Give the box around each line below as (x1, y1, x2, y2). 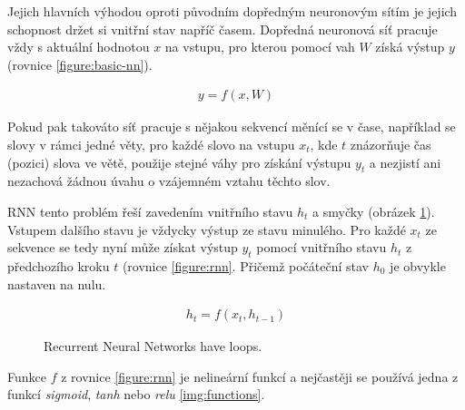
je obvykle (390, 256, 446, 275)
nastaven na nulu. (7, 274, 106, 293)
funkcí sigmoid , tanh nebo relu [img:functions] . (7, 385, 265, 404)
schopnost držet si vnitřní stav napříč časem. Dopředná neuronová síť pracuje (7, 19, 438, 38)
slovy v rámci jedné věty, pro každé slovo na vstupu (7, 135, 295, 153)
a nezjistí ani (369, 152, 441, 171)
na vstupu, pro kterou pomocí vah (164, 37, 355, 56)
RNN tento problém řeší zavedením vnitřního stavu (7, 201, 293, 220)
